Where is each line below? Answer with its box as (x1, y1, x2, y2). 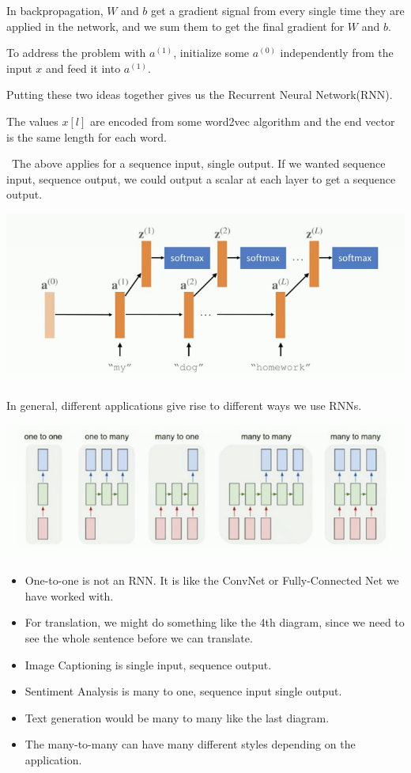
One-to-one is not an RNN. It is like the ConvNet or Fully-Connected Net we (25, 572, 399, 589)
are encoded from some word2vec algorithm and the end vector (89, 112, 395, 129)
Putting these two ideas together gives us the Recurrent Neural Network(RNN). (6, 86, 393, 103)
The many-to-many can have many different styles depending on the (25, 736, 356, 752)
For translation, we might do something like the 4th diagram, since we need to (25, 614, 405, 631)
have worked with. (25, 587, 114, 604)
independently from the (280, 44, 394, 61)
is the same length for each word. (6, 128, 167, 145)
